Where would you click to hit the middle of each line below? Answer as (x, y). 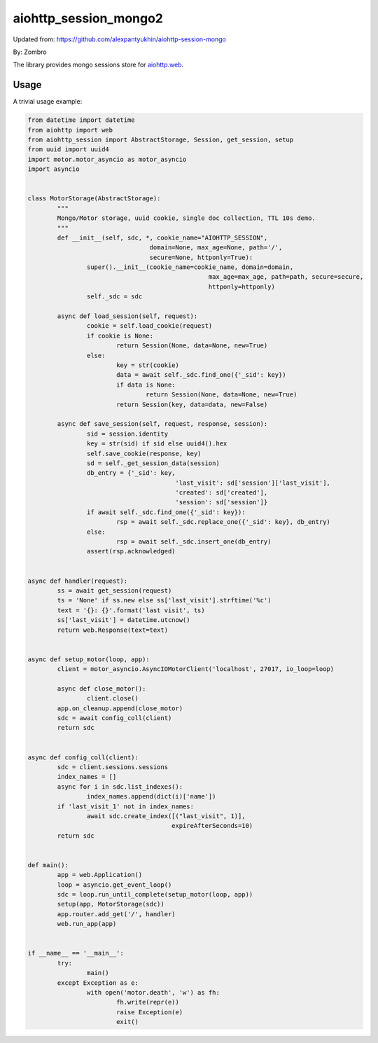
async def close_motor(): (101, 689)
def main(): (48, 865)
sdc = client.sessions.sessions (112, 767)
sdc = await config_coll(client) (114, 718)
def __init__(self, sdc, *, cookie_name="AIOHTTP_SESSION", (162, 237)
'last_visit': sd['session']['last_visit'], (253, 483)
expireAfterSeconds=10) (212, 826)
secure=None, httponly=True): (201, 257)
